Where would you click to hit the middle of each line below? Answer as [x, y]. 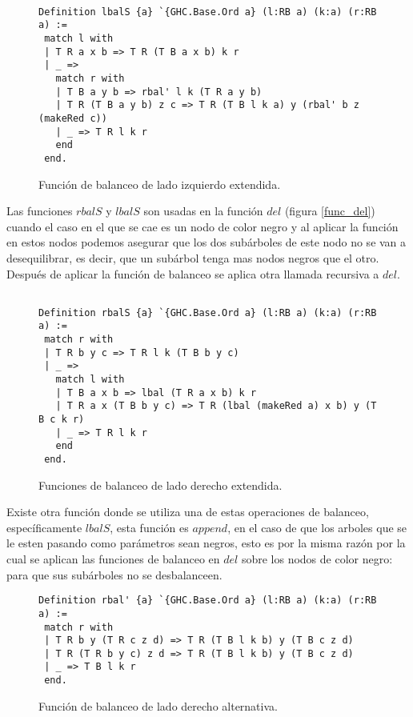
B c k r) [62, 419]
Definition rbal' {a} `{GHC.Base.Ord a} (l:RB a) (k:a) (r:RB [208, 601]
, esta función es [149, 527]
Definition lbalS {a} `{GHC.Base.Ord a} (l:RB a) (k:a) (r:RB [208, 12]
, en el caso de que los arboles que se [317, 527]
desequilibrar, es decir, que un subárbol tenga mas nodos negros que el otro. [193, 257]
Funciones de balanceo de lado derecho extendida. [160, 485]
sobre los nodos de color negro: [317, 559]
